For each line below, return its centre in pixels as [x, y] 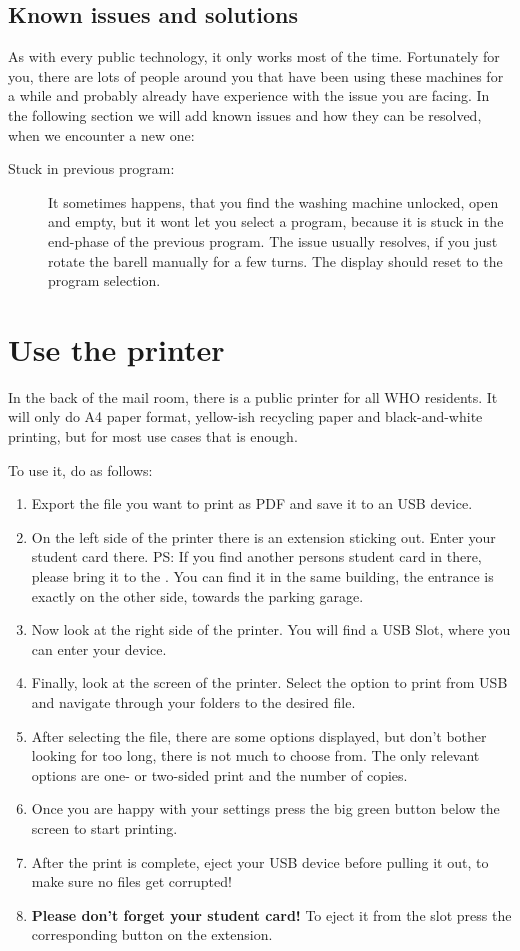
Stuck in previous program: [91, 168]
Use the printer [116, 348]
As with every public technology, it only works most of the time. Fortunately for [254, 56]
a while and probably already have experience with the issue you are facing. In [249, 95]
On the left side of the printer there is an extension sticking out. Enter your [263, 536]
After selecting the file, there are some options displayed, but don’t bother [259, 735]
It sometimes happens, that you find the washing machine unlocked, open [273, 201]
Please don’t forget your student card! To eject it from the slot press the [271, 914]
